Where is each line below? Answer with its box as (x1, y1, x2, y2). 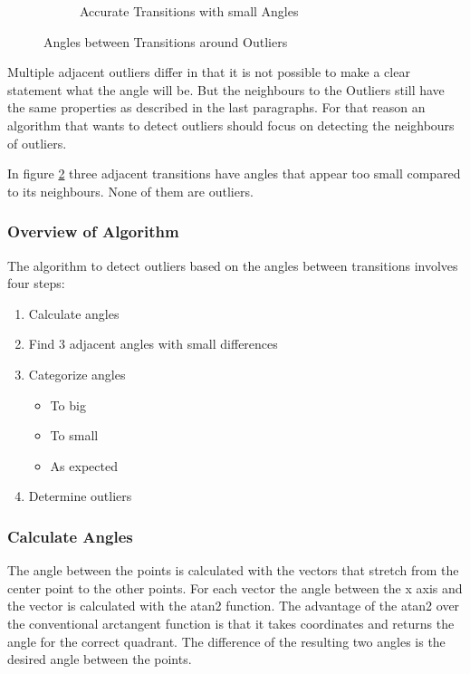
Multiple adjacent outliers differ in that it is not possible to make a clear (7, 63, 410, 82)
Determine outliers (28, 486, 132, 505)
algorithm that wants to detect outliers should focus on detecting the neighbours (7, 115, 455, 134)
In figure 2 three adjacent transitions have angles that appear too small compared (7, 164, 461, 183)
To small (50, 426, 99, 445)
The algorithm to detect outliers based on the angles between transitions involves (7, 255, 458, 274)
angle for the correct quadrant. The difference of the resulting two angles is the (7, 631, 446, 650)
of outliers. (7, 133, 67, 152)
